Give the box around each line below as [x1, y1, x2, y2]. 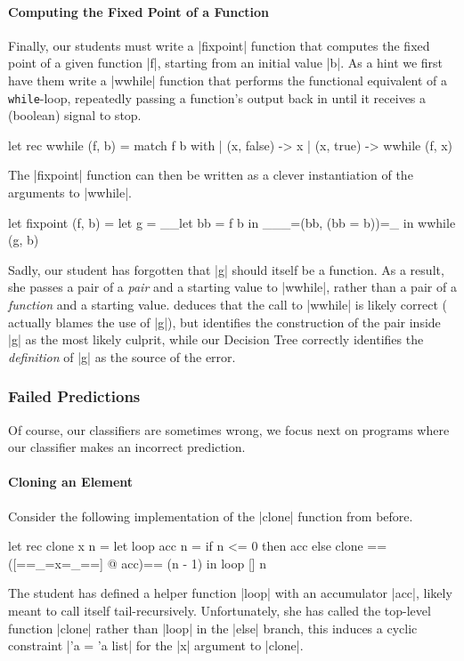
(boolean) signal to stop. [8, 106, 142, 125]
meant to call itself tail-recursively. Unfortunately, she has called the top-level [8, 601, 431, 619]
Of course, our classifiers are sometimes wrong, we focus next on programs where [8, 420, 450, 439]
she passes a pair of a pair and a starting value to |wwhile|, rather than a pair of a [8, 278, 457, 296]
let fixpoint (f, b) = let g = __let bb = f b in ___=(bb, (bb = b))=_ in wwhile [8, 213, 456, 231]
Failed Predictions [8, 385, 141, 407]
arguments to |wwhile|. [8, 183, 132, 202]
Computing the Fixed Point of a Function [8, 2, 270, 20]
